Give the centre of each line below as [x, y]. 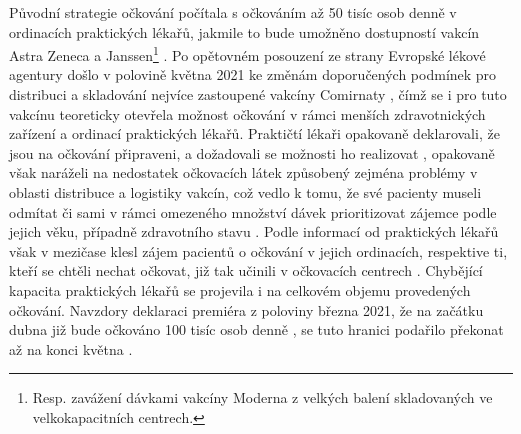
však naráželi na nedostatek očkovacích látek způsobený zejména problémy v [243, 172]
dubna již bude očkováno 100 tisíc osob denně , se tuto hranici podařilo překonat [256, 329]
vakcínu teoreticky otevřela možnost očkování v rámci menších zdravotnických [247, 113]
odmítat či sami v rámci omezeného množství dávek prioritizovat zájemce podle [253, 211]
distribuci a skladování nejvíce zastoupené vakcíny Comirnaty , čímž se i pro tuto [258, 94]
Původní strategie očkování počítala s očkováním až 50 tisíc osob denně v [233, 12]
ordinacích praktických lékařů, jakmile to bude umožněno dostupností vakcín [244, 31]
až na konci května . [71, 348]
